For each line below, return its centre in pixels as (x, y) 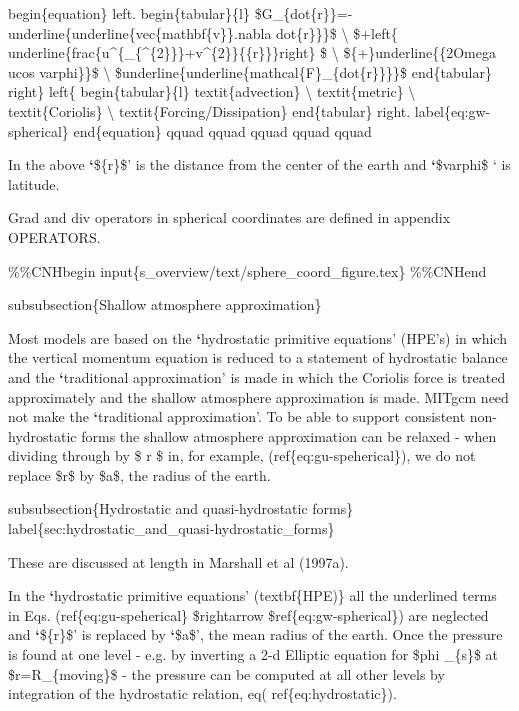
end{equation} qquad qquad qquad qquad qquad (222, 130)
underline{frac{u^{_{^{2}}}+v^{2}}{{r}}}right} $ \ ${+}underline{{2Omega (252, 52)
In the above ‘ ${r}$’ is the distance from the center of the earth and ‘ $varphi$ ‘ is (259, 164)
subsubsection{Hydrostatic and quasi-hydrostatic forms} (181, 508)
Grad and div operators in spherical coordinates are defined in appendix (229, 217)
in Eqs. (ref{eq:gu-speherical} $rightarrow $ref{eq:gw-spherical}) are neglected (248, 614)
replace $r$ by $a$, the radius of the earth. (139, 474)
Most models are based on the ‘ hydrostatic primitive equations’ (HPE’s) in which (257, 337)
